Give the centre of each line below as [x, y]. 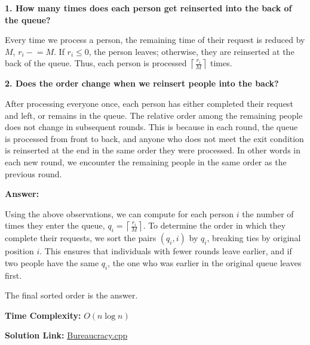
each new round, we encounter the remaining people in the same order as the [146, 161]
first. [13, 275]
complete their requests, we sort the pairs [81, 238]
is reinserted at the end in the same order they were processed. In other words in [153, 150]
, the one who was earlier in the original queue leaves [205, 262]
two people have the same [52, 262]
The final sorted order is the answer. [71, 295]
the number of [268, 213]
